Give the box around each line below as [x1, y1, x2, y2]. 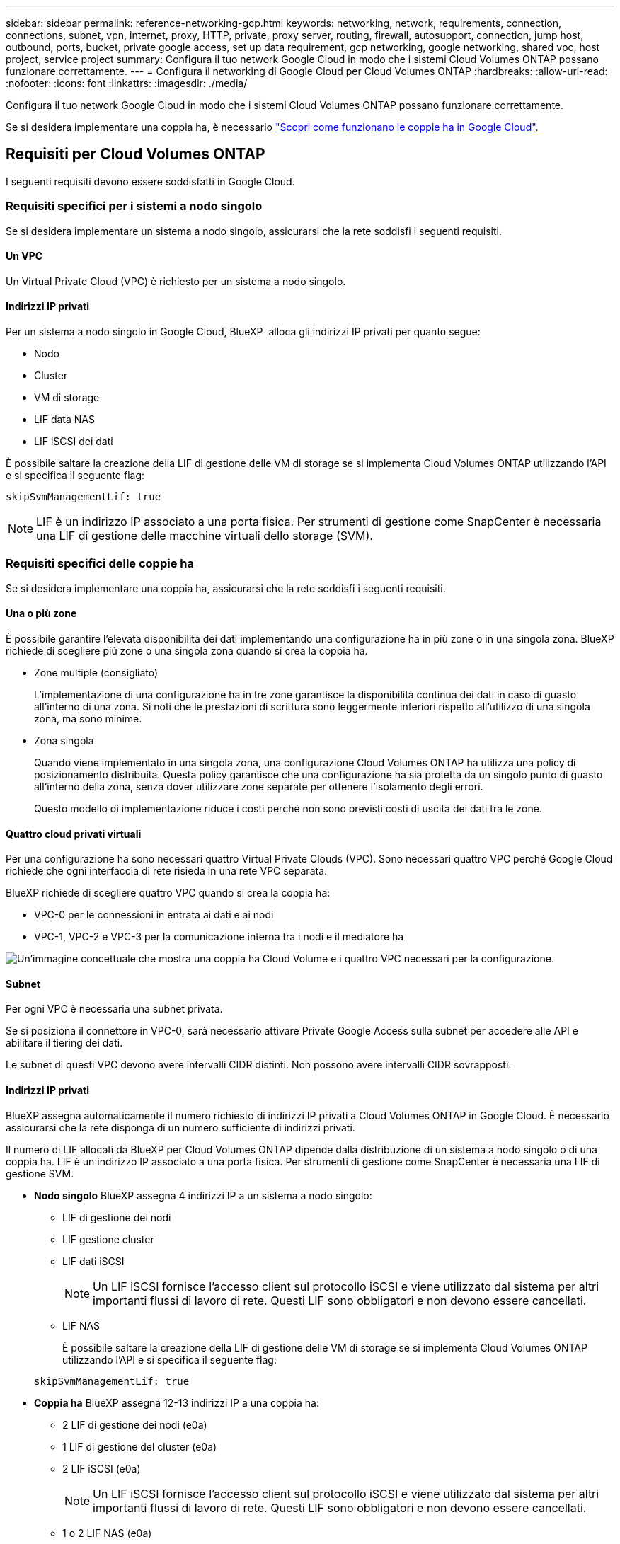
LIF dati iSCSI [62, 1255, 125, 1267]
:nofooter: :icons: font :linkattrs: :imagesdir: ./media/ [6, 77, 248, 89]
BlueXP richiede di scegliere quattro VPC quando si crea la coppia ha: [6, 887, 331, 899]
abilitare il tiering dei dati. [6, 1037, 123, 1049]
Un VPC [6, 250, 43, 263]
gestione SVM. [6, 1167, 74, 1180]
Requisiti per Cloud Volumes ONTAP [6, 145, 265, 163]
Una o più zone [6, 607, 77, 620]
